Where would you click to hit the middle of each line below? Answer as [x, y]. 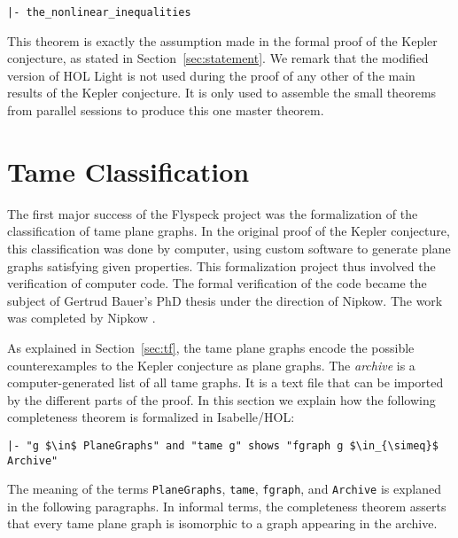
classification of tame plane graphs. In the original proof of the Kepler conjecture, [229, 231]
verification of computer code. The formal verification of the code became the [217, 283]
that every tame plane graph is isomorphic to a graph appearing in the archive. [222, 523]
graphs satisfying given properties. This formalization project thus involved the [221, 265]
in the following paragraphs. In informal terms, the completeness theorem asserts [227, 506]
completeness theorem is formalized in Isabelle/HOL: [151, 417]
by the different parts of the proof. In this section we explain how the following [221, 399]
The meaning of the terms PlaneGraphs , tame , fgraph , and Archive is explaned [225, 489]
